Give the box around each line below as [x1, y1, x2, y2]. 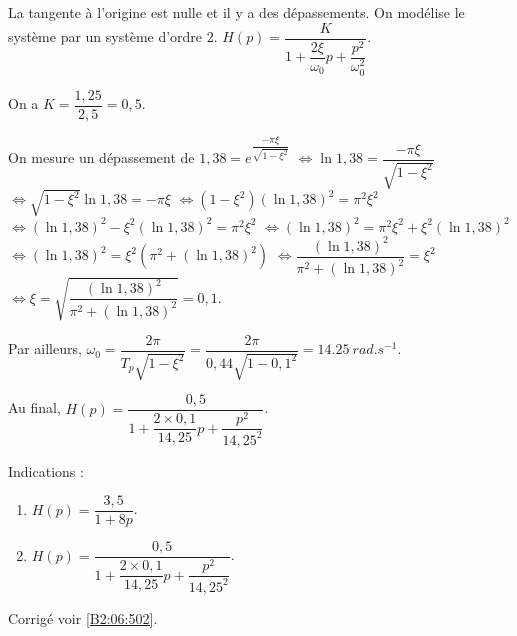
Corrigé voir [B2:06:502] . [8, 607, 158, 628]
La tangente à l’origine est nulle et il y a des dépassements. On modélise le [8, 2, 465, 22]
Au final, [8, 397, 61, 418]
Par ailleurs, [8, 338, 82, 359]
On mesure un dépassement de [8, 147, 195, 168]
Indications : [8, 460, 84, 481]
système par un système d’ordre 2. [8, 26, 218, 47]
